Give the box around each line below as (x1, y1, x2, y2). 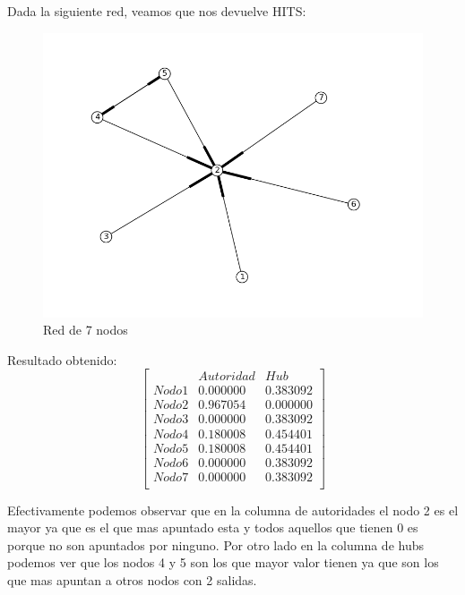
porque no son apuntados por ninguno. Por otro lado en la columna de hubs (7, 535, 424, 554)
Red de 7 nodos (43, 320, 128, 339)
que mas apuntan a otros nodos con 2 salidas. (7, 571, 257, 590)
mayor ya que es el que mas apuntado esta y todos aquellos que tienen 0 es (7, 518, 418, 537)
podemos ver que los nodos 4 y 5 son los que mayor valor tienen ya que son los (7, 553, 439, 572)
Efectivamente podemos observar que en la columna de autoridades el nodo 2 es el (7, 500, 459, 519)
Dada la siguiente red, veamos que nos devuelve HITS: (7, 2, 306, 20)
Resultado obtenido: (7, 350, 117, 369)
